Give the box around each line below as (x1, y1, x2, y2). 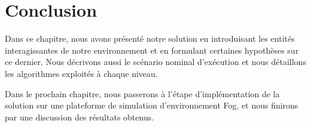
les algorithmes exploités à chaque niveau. (5, 67, 158, 79)
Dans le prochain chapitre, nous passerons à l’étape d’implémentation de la (5, 87, 280, 100)
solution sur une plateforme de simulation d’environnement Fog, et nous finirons (5, 99, 298, 111)
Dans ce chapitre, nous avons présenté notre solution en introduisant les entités (5, 32, 295, 45)
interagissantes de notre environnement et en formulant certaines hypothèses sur (5, 44, 299, 56)
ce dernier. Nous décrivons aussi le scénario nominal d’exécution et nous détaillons (5, 55, 306, 68)
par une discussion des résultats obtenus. (5, 110, 154, 123)
